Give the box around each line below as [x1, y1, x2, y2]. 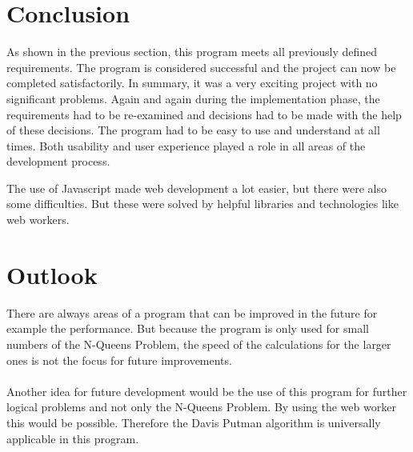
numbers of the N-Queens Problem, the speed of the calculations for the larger [6, 335, 391, 352]
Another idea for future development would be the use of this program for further [6, 382, 407, 399]
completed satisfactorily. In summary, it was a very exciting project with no [6, 74, 378, 91]
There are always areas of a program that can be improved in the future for [6, 304, 378, 321]
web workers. [6, 211, 70, 228]
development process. [6, 153, 110, 170]
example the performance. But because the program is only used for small [6, 320, 369, 337]
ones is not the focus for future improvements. [6, 351, 232, 368]
